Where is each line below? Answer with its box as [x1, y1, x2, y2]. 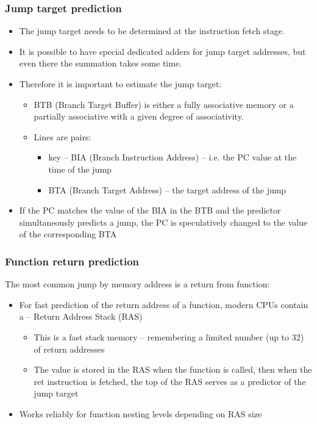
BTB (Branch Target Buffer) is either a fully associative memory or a [34, 98, 294, 110]
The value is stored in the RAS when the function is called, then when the [34, 363, 312, 376]
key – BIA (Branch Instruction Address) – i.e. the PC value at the [48, 151, 297, 163]
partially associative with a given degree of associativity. [34, 110, 244, 123]
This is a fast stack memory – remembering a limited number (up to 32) [34, 330, 304, 343]
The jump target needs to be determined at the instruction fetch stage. [19, 24, 285, 37]
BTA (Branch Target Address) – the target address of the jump [48, 183, 287, 196]
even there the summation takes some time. [19, 57, 182, 70]
